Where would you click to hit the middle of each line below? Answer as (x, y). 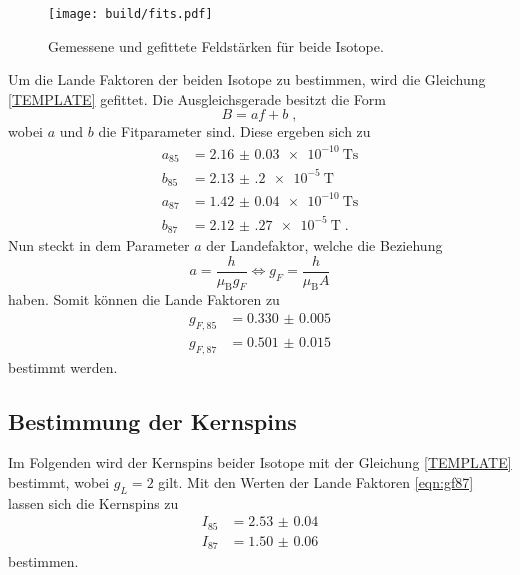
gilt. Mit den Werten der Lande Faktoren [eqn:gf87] (316, 482)
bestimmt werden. (63, 366)
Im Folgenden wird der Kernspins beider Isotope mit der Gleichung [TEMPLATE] (260, 462)
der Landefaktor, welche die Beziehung (324, 244)
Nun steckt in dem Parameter (99, 244)
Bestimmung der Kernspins (152, 420)
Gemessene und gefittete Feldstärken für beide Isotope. (216, 45)
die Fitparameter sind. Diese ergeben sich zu (234, 131)
